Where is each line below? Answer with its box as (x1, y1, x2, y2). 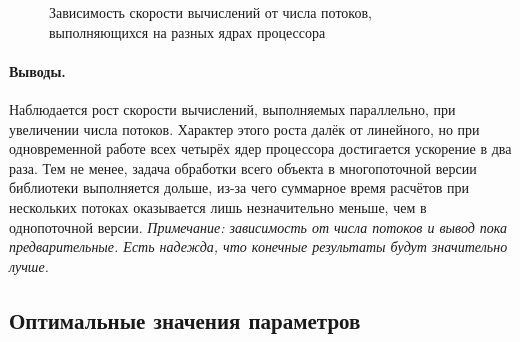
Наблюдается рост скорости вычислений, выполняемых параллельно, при (9, 98, 456, 119)
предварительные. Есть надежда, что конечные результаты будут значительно (9, 236, 508, 257)
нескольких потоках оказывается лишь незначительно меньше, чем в (9, 196, 427, 217)
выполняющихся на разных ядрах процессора (49, 21, 326, 42)
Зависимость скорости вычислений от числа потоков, (49, 2, 372, 22)
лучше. (9, 255, 49, 276)
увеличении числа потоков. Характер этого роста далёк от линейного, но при (9, 118, 480, 139)
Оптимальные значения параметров (9, 304, 361, 335)
